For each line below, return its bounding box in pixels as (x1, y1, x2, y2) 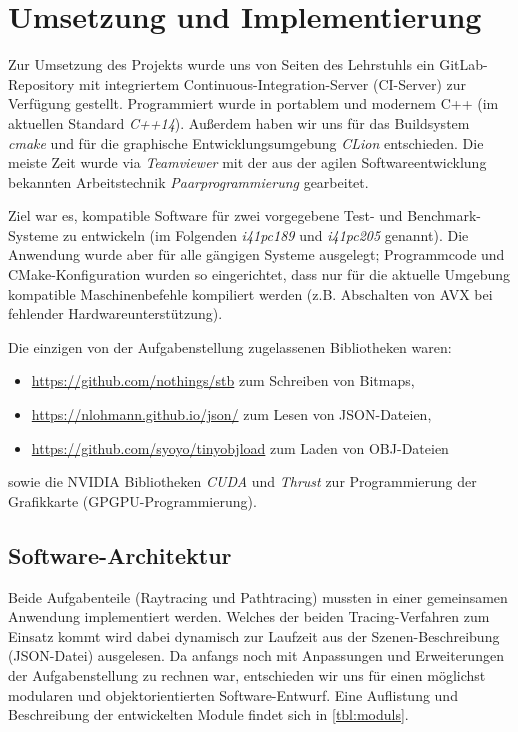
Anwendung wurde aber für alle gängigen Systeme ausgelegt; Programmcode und (8, 244, 505, 265)
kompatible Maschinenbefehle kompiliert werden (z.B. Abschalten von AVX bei (8, 283, 493, 304)
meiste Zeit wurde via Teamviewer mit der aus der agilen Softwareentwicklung (8, 152, 487, 173)
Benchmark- (407, 205, 481, 226)
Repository (8, 73, 75, 94)
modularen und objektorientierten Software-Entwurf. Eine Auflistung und (8, 684, 458, 705)
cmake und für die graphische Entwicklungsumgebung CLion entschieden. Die (8, 132, 484, 153)
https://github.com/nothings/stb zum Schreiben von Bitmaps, (31, 370, 415, 391)
